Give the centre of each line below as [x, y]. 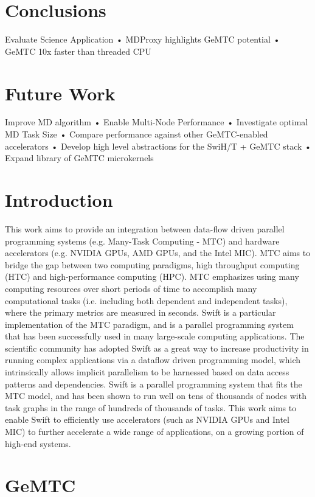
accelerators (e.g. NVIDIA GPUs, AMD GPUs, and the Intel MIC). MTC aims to [158, 253]
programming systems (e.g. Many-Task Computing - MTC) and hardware [142, 241]
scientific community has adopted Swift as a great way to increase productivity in [157, 348]
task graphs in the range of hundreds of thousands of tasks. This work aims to [151, 407]
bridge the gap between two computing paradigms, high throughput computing [152, 264]
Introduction [59, 200]
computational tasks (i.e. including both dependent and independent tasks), [146, 300]
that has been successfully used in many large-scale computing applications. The [155, 336]
